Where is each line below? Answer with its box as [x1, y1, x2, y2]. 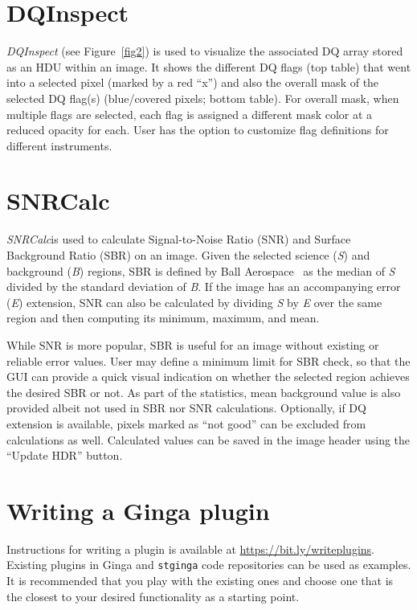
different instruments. [6, 137, 112, 154]
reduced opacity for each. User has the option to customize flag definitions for [6, 121, 389, 138]
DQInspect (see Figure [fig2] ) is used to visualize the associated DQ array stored [6, 43, 403, 59]
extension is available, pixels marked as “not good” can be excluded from [6, 415, 366, 432]
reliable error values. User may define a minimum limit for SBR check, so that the [6, 352, 411, 369]
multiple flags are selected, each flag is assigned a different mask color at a [6, 105, 373, 122]
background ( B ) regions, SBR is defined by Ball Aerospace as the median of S [6, 262, 395, 279]
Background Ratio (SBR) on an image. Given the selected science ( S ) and [6, 247, 370, 263]
